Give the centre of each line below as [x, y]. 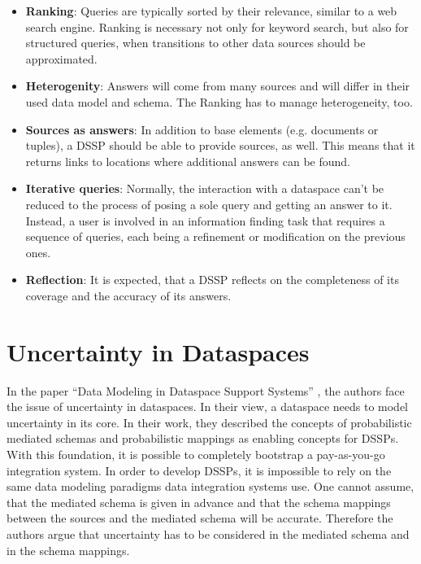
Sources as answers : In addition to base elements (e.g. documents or [202, 129]
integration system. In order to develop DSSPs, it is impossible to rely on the [199, 470]
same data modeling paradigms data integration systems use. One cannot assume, [210, 486]
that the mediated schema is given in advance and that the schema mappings [199, 502]
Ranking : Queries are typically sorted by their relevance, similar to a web [211, 11]
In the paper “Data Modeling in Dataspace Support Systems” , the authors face [206, 390]
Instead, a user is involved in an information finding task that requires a [205, 220]
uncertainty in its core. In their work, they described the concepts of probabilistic [209, 422]
